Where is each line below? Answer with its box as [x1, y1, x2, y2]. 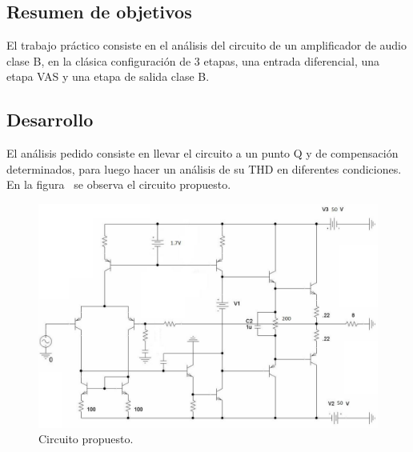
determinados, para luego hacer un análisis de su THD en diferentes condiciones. [6, 160, 402, 177]
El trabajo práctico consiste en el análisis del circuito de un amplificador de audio [6, 37, 407, 54]
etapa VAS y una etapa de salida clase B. [6, 68, 210, 85]
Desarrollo [6, 107, 94, 132]
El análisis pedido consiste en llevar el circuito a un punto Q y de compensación [6, 145, 399, 162]
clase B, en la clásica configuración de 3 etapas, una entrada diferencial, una [6, 52, 380, 69]
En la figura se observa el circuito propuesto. [6, 176, 231, 193]
